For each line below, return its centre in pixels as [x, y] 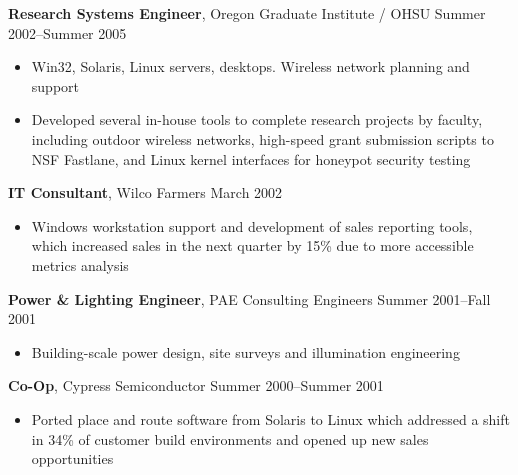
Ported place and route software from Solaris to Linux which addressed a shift [270, 418]
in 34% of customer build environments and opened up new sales [230, 438]
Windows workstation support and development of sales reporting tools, [252, 225]
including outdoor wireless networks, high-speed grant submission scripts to [262, 138]
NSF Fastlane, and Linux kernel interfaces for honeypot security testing [251, 158]
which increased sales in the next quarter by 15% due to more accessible [252, 245]
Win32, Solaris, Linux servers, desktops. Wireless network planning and [250, 66]
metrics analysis [80, 264]
